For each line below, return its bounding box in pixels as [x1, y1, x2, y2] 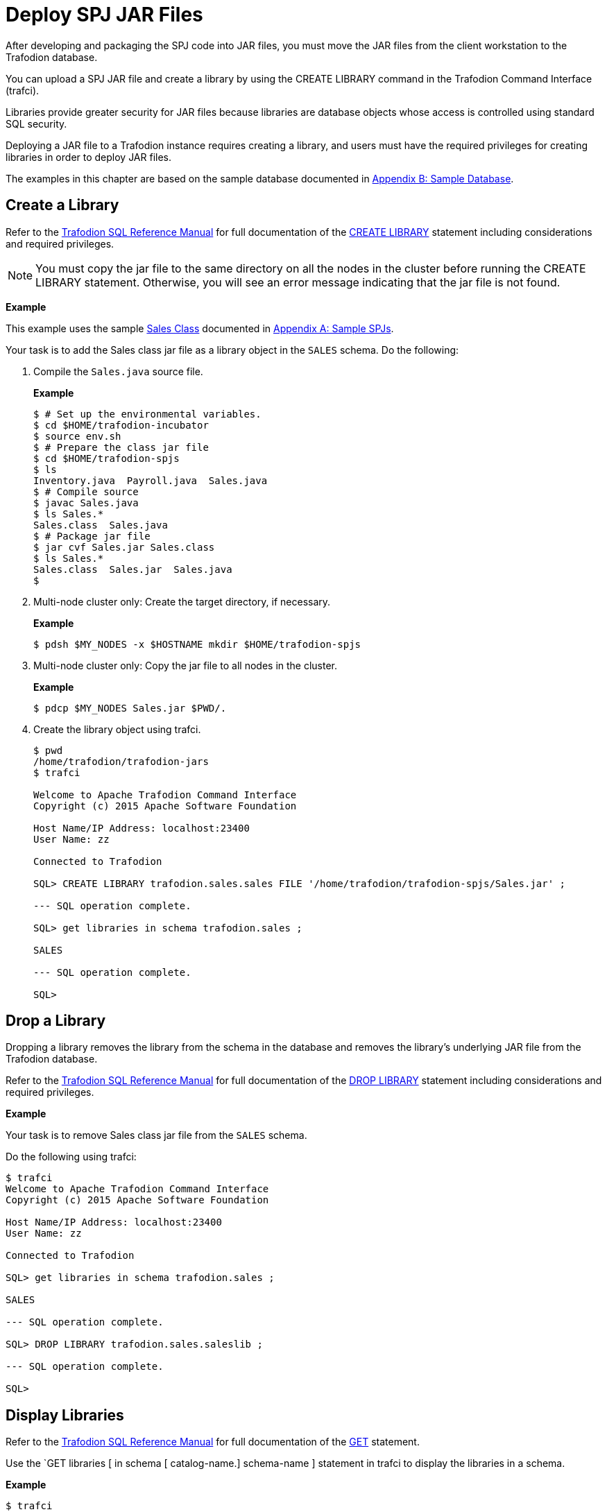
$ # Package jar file [33, 530, 151, 542]
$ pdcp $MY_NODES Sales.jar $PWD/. [33, 702, 227, 714]
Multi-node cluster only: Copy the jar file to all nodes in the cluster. [33, 659, 338, 671]
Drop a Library [6, 1012, 106, 1030]
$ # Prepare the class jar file [33, 441, 209, 453]
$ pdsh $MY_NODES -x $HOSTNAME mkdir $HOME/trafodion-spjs [33, 638, 361, 650]
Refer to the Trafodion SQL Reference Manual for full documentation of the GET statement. [6, 1436, 420, 1448]
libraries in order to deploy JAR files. [6, 151, 172, 163]
